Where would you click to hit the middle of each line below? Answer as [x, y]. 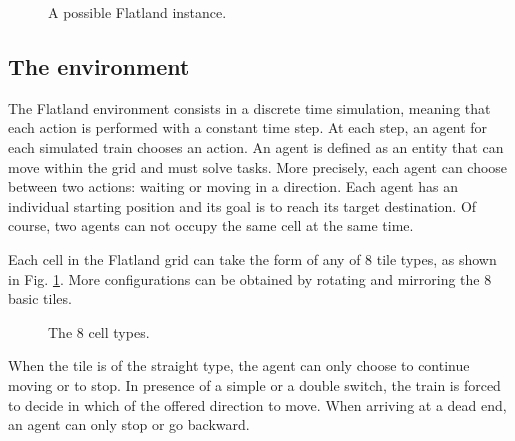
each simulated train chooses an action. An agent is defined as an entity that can [256, 146]
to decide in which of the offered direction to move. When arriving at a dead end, [257, 404]
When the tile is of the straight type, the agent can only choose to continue [239, 365]
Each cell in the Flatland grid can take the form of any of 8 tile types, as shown [252, 258]
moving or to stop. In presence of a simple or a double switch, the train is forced [254, 384]
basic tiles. [40, 298]
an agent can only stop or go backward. [129, 424]
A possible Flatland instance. [137, 12]
